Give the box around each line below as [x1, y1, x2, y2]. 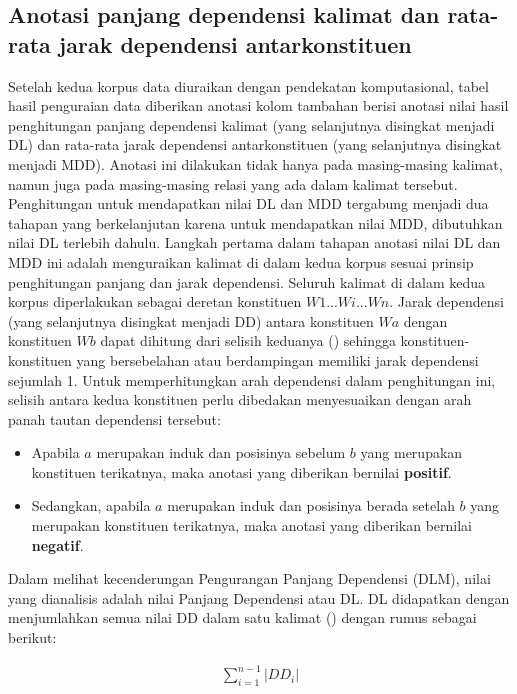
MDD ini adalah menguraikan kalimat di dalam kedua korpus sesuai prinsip [8, 251, 474, 272]
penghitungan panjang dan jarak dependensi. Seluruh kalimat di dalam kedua [8, 271, 486, 292]
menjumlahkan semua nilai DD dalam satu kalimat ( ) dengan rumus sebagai [8, 607, 477, 628]
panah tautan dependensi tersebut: [8, 408, 221, 429]
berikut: [8, 627, 57, 648]
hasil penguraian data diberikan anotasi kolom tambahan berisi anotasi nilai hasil [8, 95, 509, 116]
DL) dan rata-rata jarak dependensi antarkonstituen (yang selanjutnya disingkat [8, 134, 502, 155]
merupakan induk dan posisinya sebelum [96, 442, 346, 463]
